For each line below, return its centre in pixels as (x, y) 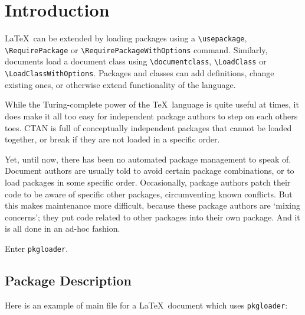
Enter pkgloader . (37, 248)
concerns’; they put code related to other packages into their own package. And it (152, 217)
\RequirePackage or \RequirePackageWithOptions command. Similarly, (136, 49)
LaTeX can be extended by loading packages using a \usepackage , (126, 38)
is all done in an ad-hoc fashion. (63, 228)
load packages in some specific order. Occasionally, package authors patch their (148, 182)
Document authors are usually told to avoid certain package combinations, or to (150, 171)
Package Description (68, 280)
